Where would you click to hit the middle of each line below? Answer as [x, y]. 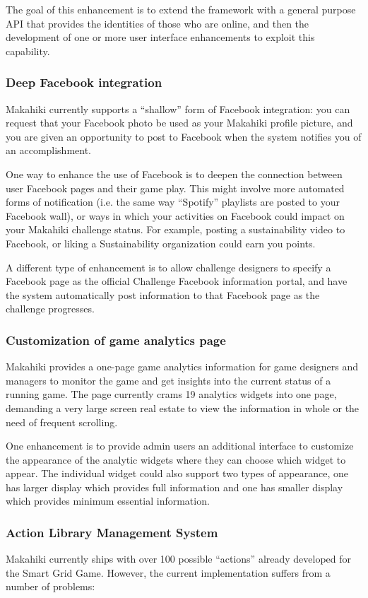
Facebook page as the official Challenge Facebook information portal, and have [177, 281]
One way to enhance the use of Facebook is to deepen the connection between [174, 174]
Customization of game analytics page [116, 340]
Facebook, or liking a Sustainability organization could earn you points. [161, 243]
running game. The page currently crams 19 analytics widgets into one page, [171, 394]
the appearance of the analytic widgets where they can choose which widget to [176, 459]
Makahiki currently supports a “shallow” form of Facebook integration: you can [178, 109]
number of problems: [51, 586]
